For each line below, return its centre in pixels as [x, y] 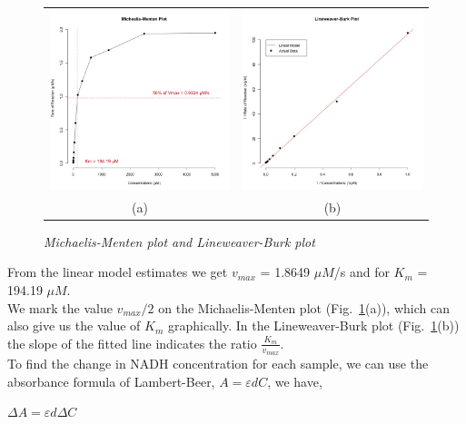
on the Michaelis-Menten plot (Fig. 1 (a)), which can [304, 307]
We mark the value [60, 307]
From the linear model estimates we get [118, 272]
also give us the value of [74, 325]
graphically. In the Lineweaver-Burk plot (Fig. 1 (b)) [313, 325]
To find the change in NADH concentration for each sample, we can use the [218, 363]
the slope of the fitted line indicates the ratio [132, 343]
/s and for [362, 272]
